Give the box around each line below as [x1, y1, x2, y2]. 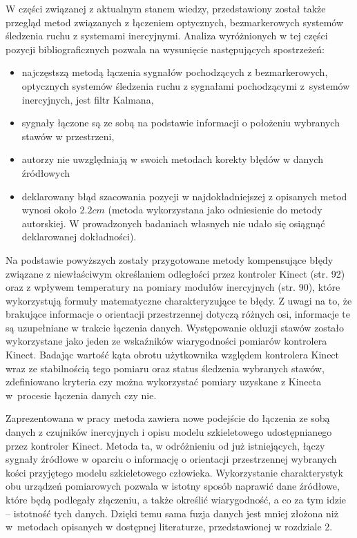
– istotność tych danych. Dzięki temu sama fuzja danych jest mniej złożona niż [6, 506, 338, 520]
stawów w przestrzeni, [21, 128, 115, 143]
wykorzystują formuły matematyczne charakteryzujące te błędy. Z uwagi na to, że [6, 293, 352, 307]
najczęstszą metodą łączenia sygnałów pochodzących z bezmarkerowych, [21, 65, 328, 79]
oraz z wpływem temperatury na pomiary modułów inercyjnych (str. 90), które [6, 280, 340, 294]
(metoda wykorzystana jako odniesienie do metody [108, 202, 322, 217]
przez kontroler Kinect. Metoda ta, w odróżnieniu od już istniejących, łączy [6, 438, 325, 452]
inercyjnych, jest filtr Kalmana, [21, 92, 154, 106]
